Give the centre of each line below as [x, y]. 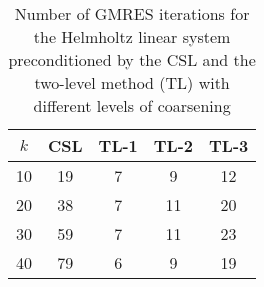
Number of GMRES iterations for [132, 13]
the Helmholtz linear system [132, 36]
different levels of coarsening [132, 105]
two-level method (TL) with [132, 82]
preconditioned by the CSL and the [132, 59]
